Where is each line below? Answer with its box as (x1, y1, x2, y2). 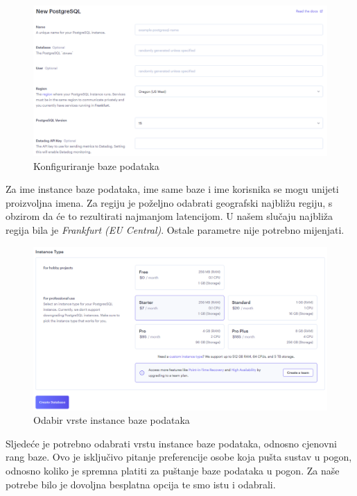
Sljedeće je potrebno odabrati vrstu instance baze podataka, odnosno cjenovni (6, 436, 337, 450)
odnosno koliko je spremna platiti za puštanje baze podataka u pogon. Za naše (6, 463, 340, 477)
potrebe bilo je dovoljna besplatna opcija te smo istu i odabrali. (6, 477, 276, 491)
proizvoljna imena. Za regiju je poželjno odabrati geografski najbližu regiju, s (6, 195, 333, 209)
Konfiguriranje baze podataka (33, 158, 159, 173)
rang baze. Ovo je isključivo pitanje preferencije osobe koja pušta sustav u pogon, (6, 450, 352, 464)
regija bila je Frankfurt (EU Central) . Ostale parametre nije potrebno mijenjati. (6, 222, 345, 237)
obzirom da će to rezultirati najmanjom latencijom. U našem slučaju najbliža (6, 209, 333, 223)
